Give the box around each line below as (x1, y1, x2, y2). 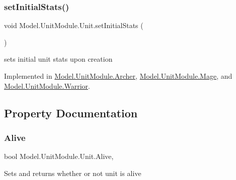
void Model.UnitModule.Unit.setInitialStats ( (4, 20, 143, 31)
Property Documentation (4, 105, 138, 120)
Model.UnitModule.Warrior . (4, 80, 90, 91)
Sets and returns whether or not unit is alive (4, 167, 141, 178)
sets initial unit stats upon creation (4, 54, 113, 64)
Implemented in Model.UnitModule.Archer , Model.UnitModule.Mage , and (4, 71, 232, 81)
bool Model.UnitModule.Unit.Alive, (4, 151, 114, 161)
